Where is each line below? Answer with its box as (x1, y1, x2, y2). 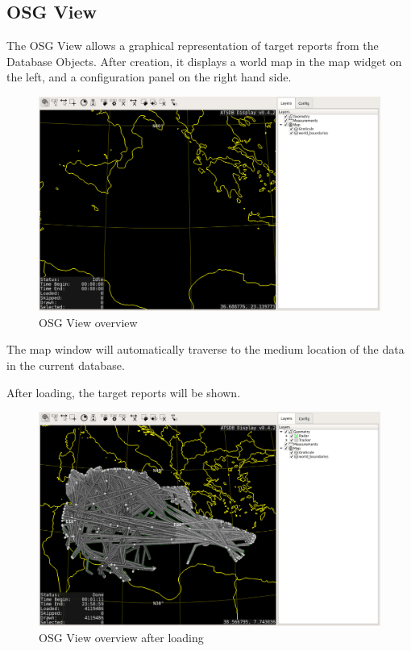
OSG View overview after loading (39, 629, 204, 646)
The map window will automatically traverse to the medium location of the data (6, 341, 405, 358)
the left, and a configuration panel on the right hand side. (6, 68, 292, 85)
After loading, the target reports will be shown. (6, 384, 241, 400)
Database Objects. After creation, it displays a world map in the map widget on (6, 52, 402, 69)
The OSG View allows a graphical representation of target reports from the (6, 37, 379, 54)
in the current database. (6, 357, 125, 373)
